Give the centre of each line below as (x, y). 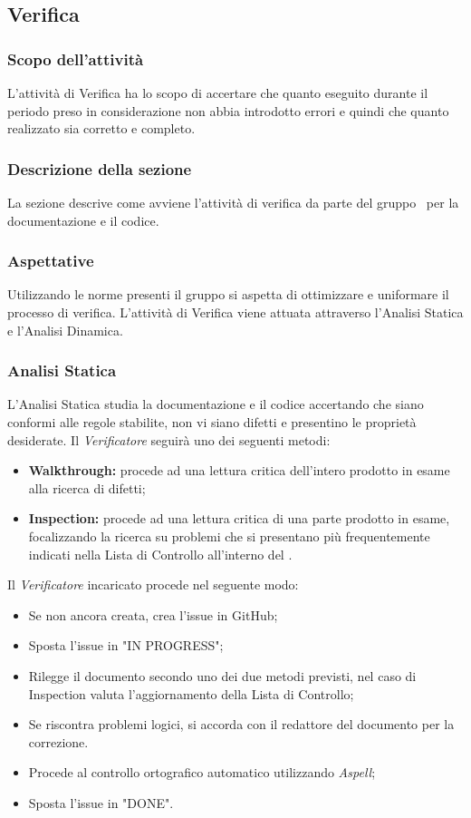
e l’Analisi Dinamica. (65, 330)
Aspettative (51, 261)
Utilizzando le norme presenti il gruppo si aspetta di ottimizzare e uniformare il (228, 294)
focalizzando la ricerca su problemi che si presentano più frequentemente (229, 536)
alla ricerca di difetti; (87, 487)
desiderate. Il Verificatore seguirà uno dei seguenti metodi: (169, 439)
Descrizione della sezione (100, 168)
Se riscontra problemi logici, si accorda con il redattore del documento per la (241, 724)
